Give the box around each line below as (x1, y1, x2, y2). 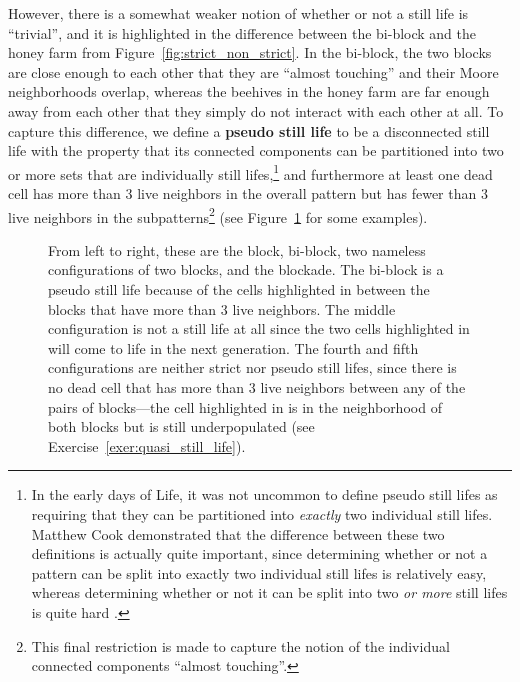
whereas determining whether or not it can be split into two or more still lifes (31, 582, 508, 603)
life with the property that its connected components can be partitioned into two (8, 140, 504, 161)
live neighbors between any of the (260, 377, 466, 397)
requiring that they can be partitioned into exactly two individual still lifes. (31, 503, 493, 524)
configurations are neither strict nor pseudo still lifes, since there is (48, 357, 457, 378)
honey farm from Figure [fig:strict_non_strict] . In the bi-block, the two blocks (8, 42, 492, 63)
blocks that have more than (48, 298, 217, 319)
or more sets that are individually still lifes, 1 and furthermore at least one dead (8, 160, 493, 184)
